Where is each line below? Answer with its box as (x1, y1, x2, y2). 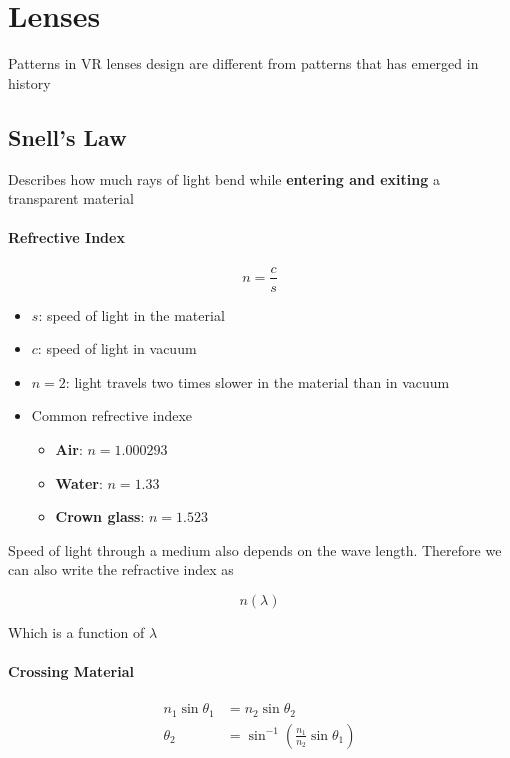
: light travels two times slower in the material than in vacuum (65, 371, 450, 392)
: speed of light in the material (38, 304, 225, 325)
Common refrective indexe (31, 405, 193, 426)
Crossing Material (8, 661, 134, 682)
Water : (55, 472, 103, 493)
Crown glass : (55, 506, 145, 527)
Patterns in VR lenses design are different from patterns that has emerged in (8, 53, 479, 74)
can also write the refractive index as (8, 559, 234, 580)
